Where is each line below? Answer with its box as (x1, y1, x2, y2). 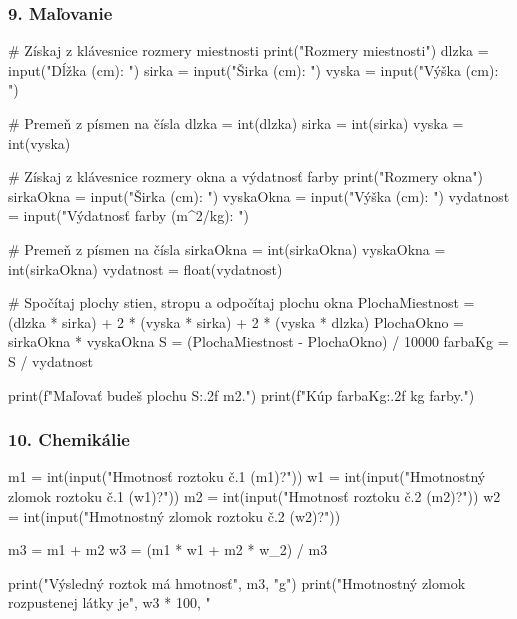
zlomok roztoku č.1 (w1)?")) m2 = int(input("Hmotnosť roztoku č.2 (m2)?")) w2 (8, 485, 501, 506)
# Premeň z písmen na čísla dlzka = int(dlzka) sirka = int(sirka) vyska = (8, 113, 464, 133)
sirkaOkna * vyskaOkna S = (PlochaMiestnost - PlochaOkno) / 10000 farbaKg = (8, 331, 509, 352)
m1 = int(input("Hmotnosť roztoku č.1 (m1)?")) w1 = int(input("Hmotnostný (8, 466, 486, 487)
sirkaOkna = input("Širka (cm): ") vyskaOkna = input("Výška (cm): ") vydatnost (8, 185, 510, 206)
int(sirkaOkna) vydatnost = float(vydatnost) (8, 258, 283, 279)
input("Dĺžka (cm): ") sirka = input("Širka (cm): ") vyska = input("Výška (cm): (8, 59, 499, 80)
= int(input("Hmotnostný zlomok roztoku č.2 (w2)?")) (8, 505, 341, 526)
